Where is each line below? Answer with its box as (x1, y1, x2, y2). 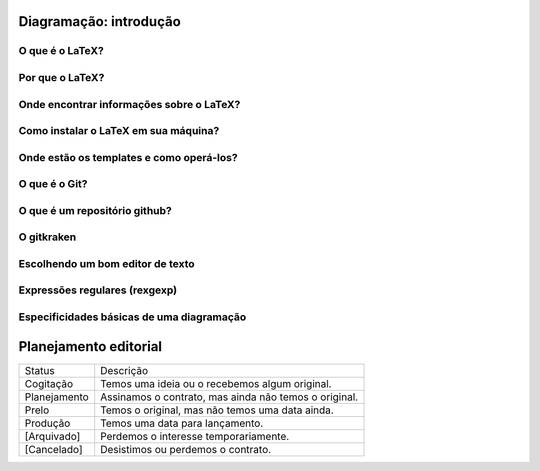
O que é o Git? (18, 177, 88, 191)
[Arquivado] (24, 429, 81, 443)
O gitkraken (18, 230, 77, 244)
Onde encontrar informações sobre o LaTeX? (18, 97, 241, 111)
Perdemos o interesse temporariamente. (100, 429, 290, 443)
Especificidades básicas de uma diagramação (18, 310, 247, 324)
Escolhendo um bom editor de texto (18, 256, 195, 270)
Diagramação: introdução (18, 13, 182, 30)
